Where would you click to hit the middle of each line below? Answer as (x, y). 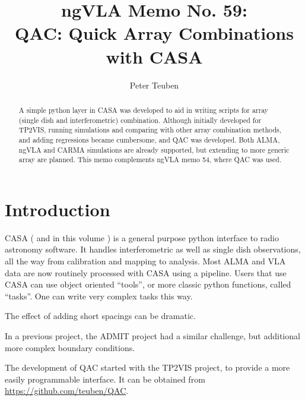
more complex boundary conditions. (70, 347)
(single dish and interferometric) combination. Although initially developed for (140, 120)
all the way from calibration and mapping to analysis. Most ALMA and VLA (145, 261)
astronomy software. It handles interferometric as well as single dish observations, (153, 249)
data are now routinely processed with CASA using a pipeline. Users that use (146, 272)
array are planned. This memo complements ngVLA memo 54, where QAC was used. (150, 160)
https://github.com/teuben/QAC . (67, 391)
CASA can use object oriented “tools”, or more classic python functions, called (148, 284)
